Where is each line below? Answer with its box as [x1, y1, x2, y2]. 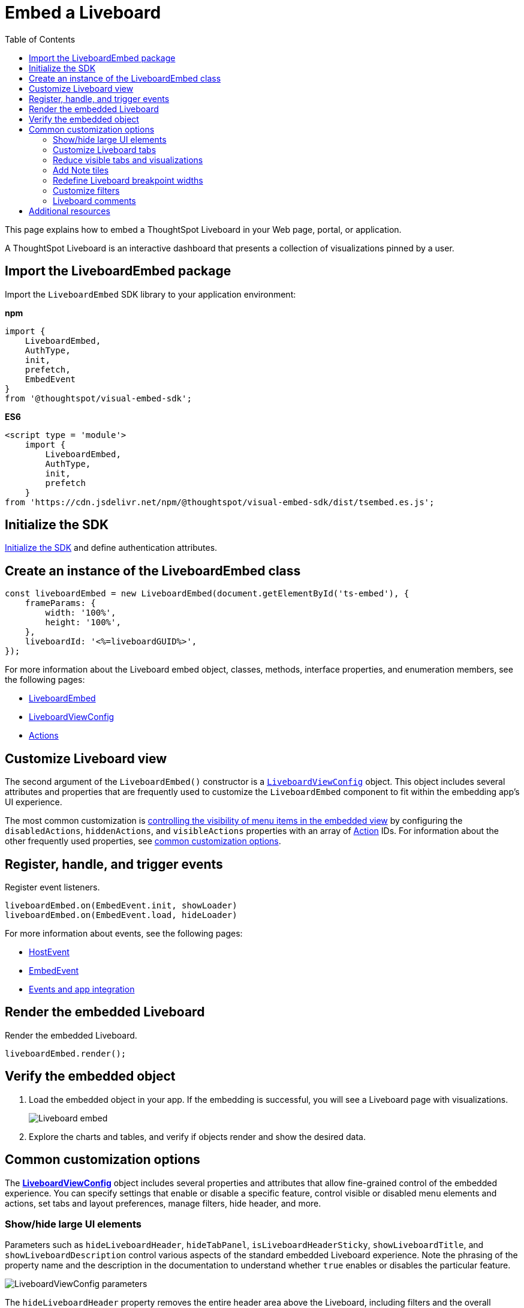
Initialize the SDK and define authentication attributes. [5, 542, 218, 553]
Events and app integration [29, 983, 135, 994]
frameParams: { [25, 598, 96, 608]
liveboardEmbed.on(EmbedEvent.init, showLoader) [5, 900, 237, 910]
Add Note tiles [53, 164, 109, 175]
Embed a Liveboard [5, 2, 161, 23]
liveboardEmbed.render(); [5, 1048, 127, 1058]
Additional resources [29, 205, 110, 216]
